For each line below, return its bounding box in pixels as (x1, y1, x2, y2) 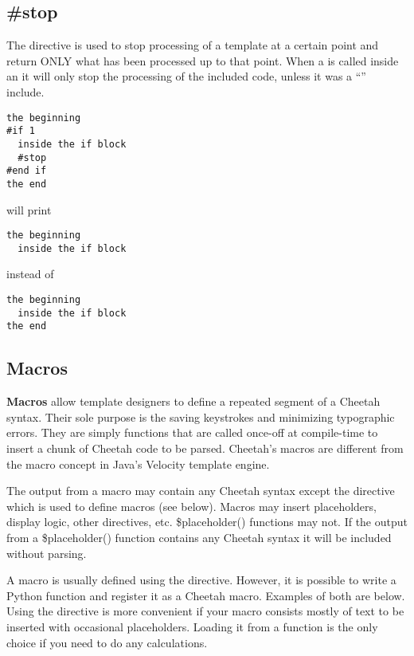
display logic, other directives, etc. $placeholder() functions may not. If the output (6, 513, 408, 530)
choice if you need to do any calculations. (6, 634, 208, 650)
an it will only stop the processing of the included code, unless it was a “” (6, 68, 366, 84)
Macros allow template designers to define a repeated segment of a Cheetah (6, 393, 381, 410)
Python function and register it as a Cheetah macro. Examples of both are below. (6, 587, 405, 603)
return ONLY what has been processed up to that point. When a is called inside (6, 52, 399, 69)
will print (6, 201, 52, 218)
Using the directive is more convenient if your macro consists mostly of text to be (6, 603, 404, 619)
